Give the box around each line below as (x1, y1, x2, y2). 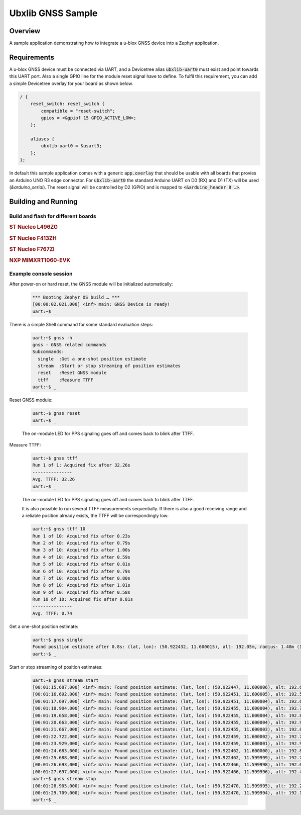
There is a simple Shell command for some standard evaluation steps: (9, 321, 154, 327)
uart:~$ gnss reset (32, 410, 80, 416)
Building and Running (9, 197, 78, 206)
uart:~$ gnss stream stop (32, 776, 96, 782)
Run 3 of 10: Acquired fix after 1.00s (32, 547, 130, 553)
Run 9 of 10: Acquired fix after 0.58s (32, 589, 130, 595)
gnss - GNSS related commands (32, 342, 107, 347)
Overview (9, 27, 41, 35)
